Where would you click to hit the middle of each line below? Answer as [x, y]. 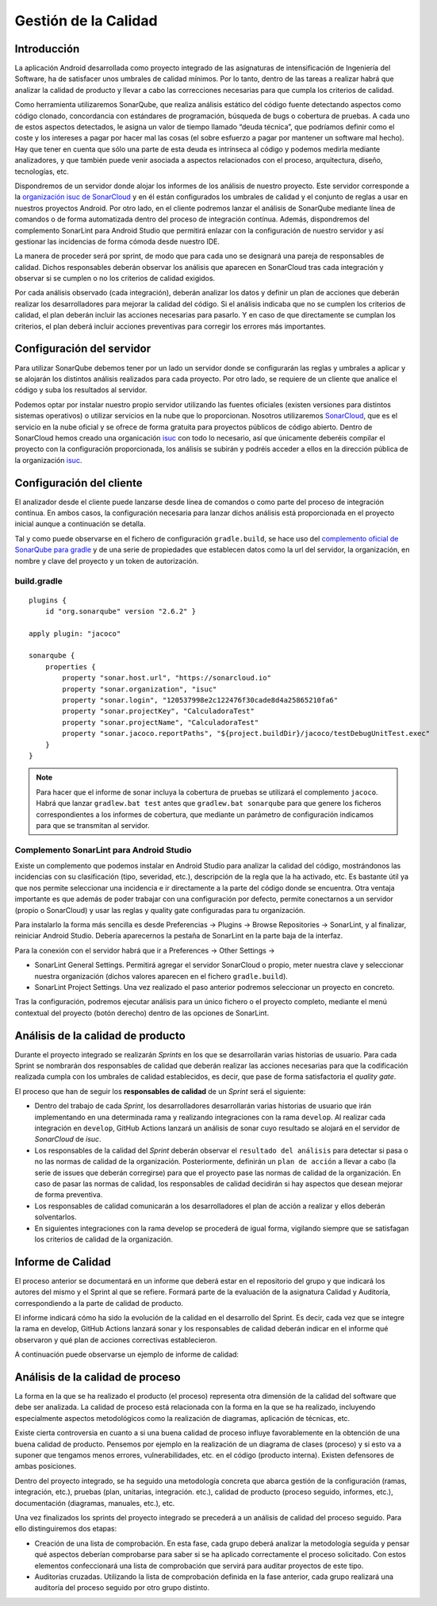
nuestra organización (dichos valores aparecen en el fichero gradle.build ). [161, 976]
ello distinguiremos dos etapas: [66, 1529]
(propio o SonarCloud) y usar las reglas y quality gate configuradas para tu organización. [160, 910]
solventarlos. [56, 1217]
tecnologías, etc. [42, 171]
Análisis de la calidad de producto [100, 1036]
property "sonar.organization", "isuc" [140, 689]
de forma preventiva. [69, 1195]
